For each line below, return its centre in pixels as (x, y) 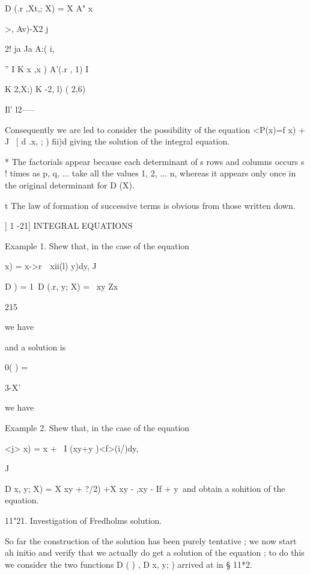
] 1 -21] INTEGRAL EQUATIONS (69, 225)
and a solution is (35, 347)
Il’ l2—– (20, 109)
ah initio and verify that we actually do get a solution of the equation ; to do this (155, 552)
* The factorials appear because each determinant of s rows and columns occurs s (155, 161)
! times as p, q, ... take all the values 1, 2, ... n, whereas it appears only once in (150, 173)
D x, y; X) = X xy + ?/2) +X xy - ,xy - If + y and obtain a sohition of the (145, 488)
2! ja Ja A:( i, (30, 48)
